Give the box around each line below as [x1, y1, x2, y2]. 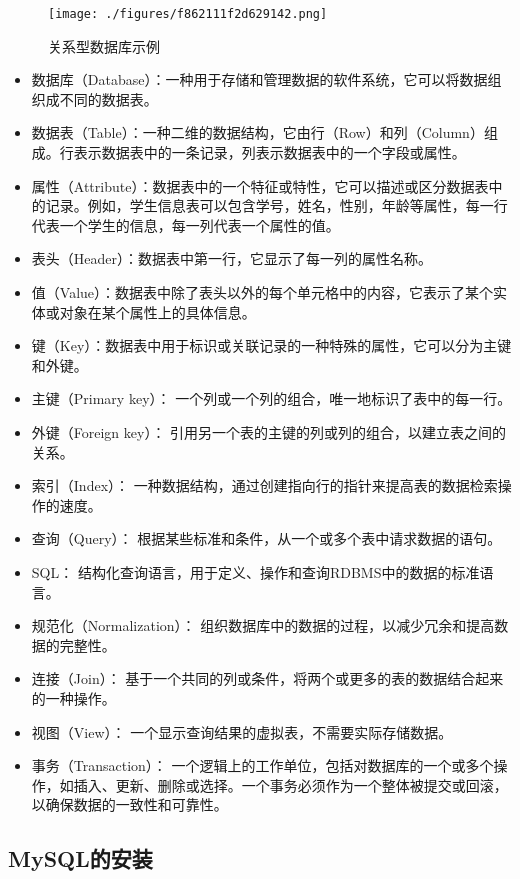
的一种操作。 [31, 687, 116, 708]
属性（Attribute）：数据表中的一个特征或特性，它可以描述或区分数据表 [31, 175, 489, 196]
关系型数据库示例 [48, 35, 160, 56]
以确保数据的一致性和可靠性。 [31, 794, 228, 815]
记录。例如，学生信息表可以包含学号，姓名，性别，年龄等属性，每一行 [45, 195, 508, 216]
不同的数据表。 [59, 88, 158, 109]
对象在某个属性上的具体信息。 [59, 301, 256, 322]
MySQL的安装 [8, 843, 153, 874]
